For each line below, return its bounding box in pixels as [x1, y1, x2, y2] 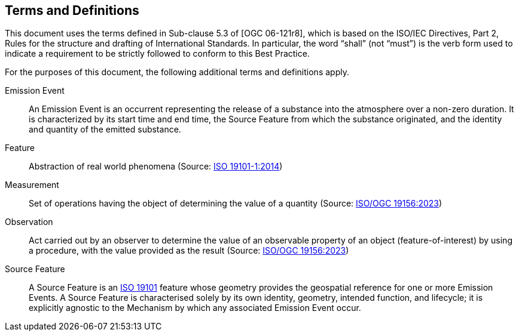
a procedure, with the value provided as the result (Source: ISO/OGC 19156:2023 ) [29, 245, 349, 256]
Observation [5, 217, 53, 227]
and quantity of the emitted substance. [29, 124, 181, 135]
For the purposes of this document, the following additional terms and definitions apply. [5, 67, 349, 78]
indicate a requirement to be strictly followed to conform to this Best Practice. [5, 48, 310, 59]
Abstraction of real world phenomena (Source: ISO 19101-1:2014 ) [29, 161, 283, 172]
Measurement [5, 180, 59, 190]
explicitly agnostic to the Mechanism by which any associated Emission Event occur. [29, 303, 361, 313]
